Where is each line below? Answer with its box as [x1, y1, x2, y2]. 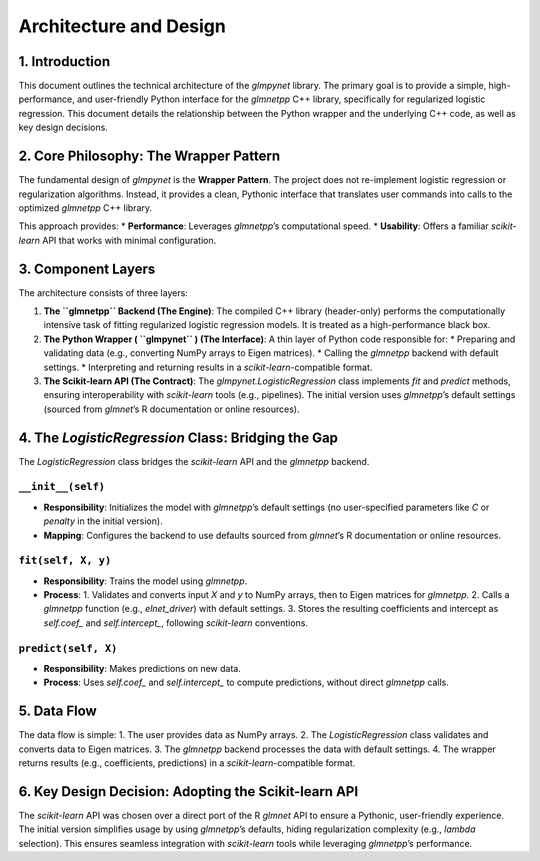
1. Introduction [18, 53, 110, 70]
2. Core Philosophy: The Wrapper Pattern [18, 148, 281, 165]
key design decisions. [18, 121, 109, 134]
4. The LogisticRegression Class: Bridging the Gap [18, 429, 339, 446]
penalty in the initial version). [43, 515, 164, 527]
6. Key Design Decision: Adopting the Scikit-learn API [18, 783, 359, 800]
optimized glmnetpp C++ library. [18, 201, 153, 214]
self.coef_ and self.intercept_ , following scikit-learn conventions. [43, 616, 309, 629]
